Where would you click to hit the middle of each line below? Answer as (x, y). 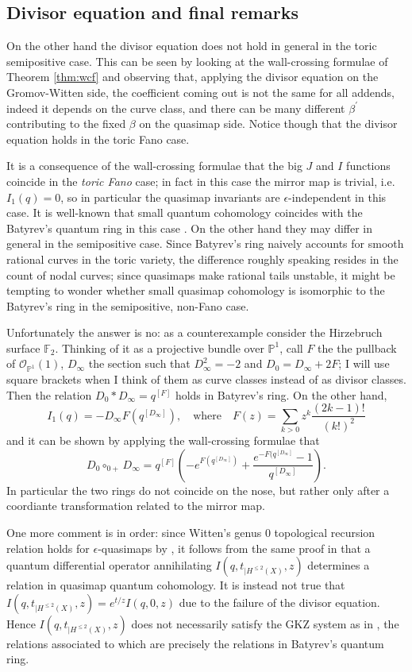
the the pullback (357, 348)
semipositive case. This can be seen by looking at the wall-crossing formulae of (197, 61)
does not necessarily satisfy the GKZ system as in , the (265, 623)
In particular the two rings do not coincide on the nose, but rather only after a (198, 490)
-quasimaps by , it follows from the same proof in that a (234, 548)
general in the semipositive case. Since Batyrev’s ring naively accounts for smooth (205, 243)
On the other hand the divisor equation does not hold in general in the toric (192, 46)
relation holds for (48, 548)
